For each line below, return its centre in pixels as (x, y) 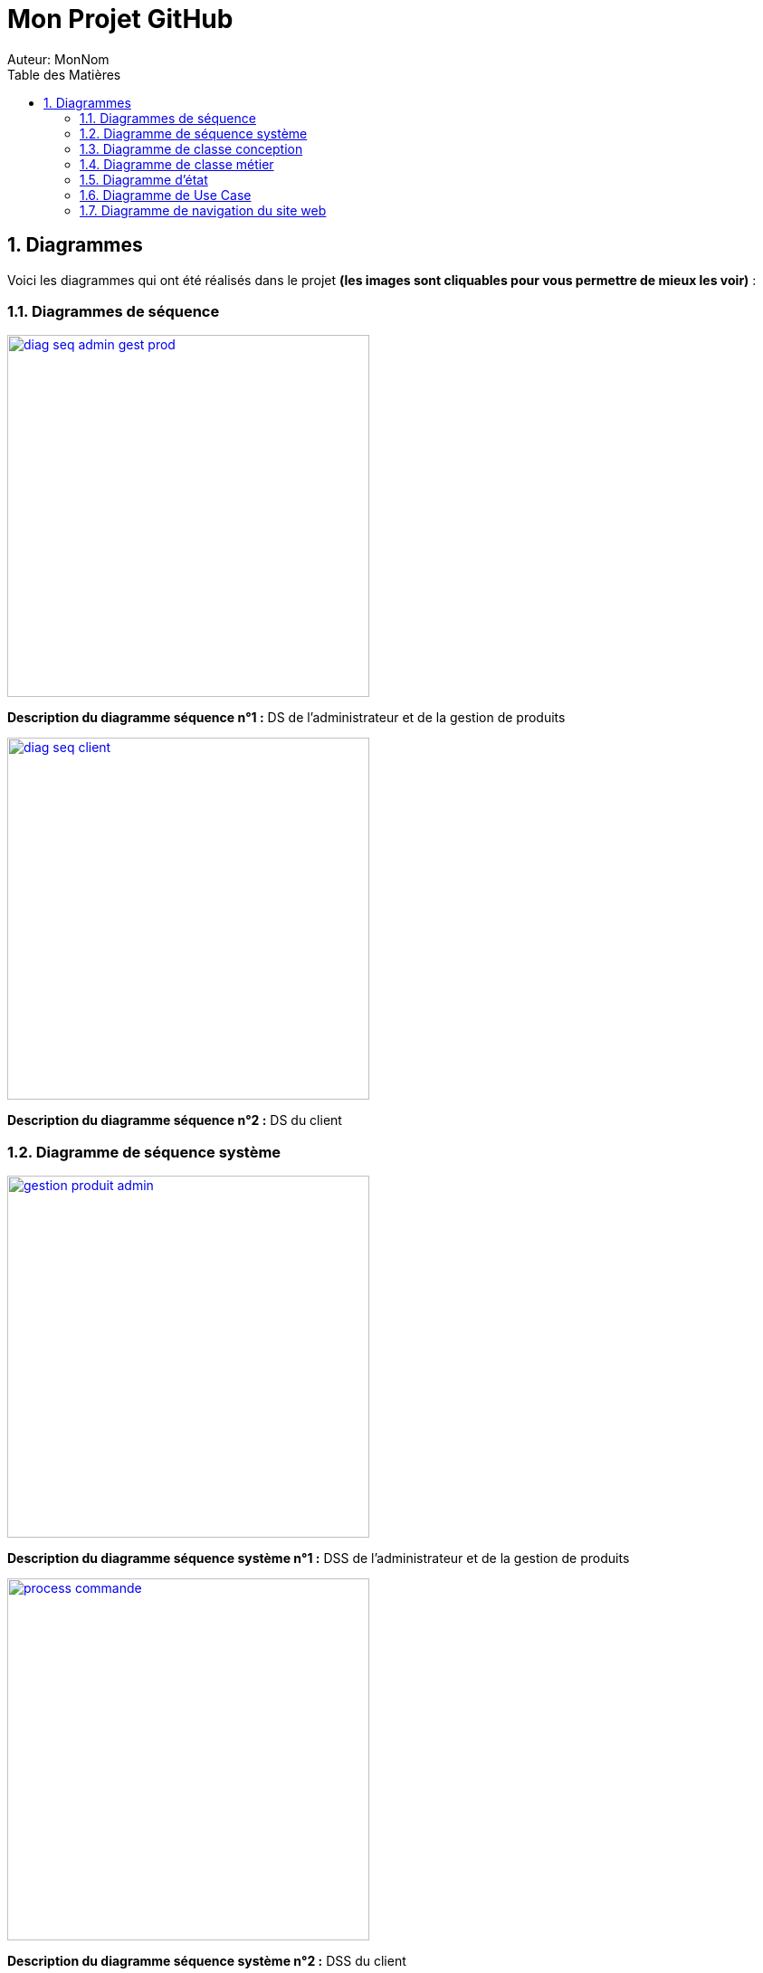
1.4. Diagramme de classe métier (177, 164)
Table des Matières (64, 74)
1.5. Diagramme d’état (144, 179)
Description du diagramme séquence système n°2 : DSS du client (207, 1961)
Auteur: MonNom (58, 59)
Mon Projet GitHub (120, 19)
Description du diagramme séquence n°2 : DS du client (175, 1120)
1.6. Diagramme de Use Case (166, 195)
